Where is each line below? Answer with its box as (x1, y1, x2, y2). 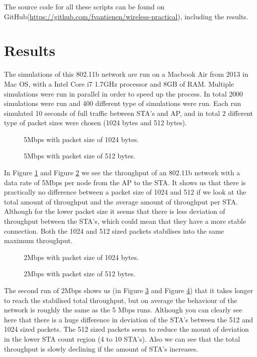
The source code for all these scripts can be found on (4, 1, 164, 11)
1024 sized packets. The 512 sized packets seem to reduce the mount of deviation (4, 324, 249, 334)
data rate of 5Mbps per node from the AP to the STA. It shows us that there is (4, 177, 246, 187)
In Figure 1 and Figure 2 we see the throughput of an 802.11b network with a (4, 167, 240, 178)
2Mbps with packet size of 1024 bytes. (24, 252, 139, 262)
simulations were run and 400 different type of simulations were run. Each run (4, 98, 241, 108)
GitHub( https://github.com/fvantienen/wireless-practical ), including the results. (4, 11, 249, 21)
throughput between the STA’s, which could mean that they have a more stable (4, 216, 246, 226)
